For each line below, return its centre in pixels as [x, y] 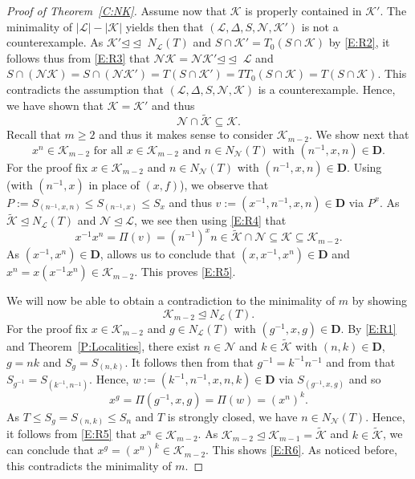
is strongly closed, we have [232, 416]
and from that [361, 361]
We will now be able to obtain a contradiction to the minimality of [171, 300]
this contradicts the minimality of [89, 465]
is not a [320, 26]
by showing [379, 300]
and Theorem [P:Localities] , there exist [103, 346]
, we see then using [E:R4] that [210, 220]
